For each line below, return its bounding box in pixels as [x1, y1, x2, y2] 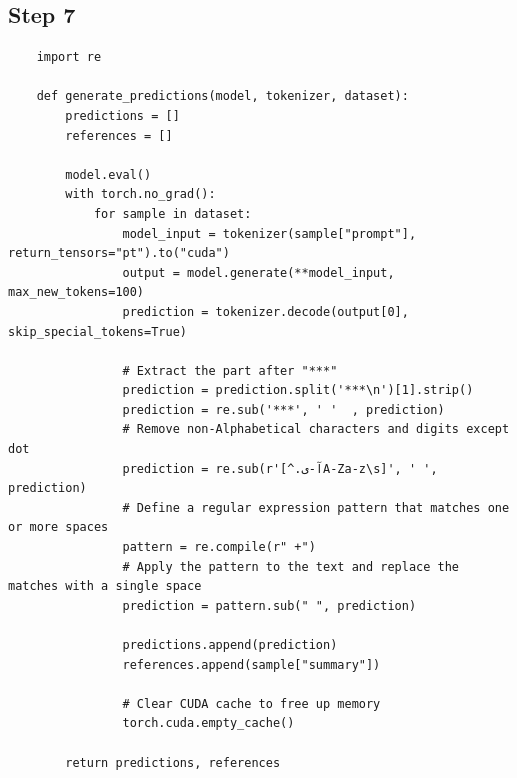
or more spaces [8, 520, 109, 535]
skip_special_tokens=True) [8, 324, 187, 339]
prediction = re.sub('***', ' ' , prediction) [122, 402, 445, 417]
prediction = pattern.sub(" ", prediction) [122, 598, 417, 613]
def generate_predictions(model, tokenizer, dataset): [36, 89, 409, 104]
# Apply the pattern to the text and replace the [122, 559, 460, 574]
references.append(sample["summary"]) [122, 657, 381, 672]
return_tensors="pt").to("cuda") [8, 246, 230, 261]
